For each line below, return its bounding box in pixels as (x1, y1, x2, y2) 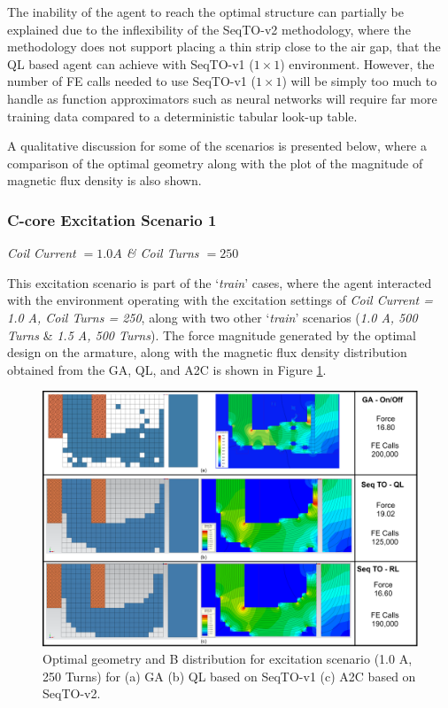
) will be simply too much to (282, 72, 437, 90)
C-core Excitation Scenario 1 (7, 208, 217, 230)
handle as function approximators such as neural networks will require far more (7, 89, 437, 107)
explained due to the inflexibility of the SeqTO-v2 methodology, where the (7, 19, 411, 38)
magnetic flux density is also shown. (7, 171, 202, 190)
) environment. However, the (280, 54, 435, 73)
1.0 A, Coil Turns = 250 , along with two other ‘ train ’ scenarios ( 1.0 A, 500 (7, 307, 418, 326)
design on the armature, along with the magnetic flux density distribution (7, 343, 407, 362)
